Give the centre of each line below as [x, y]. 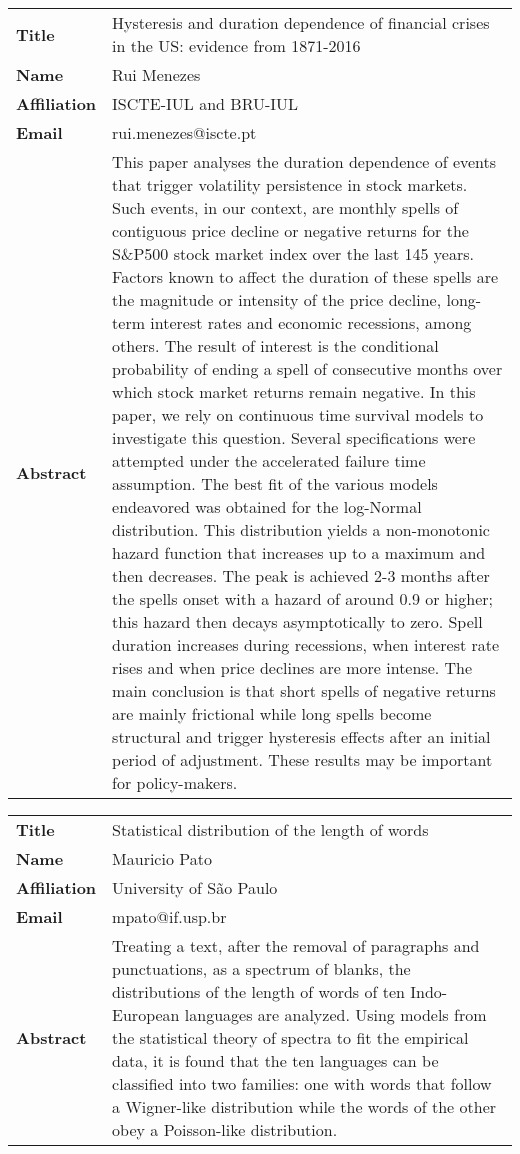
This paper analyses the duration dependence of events [304, 161]
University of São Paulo [195, 887]
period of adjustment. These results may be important [302, 759]
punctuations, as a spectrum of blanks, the [261, 968]
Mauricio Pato [162, 858]
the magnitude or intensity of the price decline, [277, 299]
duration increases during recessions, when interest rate [306, 644]
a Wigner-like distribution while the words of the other [304, 1106]
